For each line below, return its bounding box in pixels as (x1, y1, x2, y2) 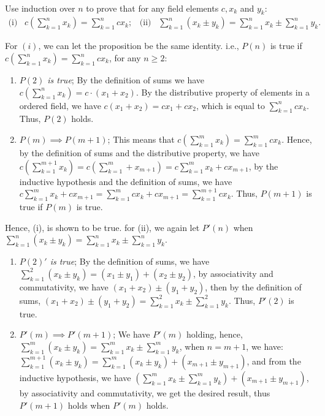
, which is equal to (196, 99, 265, 112)
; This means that (107, 133, 175, 145)
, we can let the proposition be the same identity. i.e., (38, 39, 239, 52)
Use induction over (5, 1, 75, 14)
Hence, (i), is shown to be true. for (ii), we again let (5, 221, 200, 233)
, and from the (247, 354, 301, 367)
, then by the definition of (205, 280, 302, 293)
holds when (67, 398, 110, 411)
